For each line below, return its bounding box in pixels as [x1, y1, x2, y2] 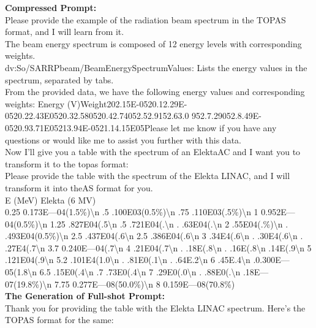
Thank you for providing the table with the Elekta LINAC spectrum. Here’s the [5, 301, 306, 314]
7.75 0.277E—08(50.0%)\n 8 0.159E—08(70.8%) [54, 277, 235, 290]
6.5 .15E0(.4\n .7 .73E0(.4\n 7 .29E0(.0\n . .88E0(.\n [39, 265, 241, 278]
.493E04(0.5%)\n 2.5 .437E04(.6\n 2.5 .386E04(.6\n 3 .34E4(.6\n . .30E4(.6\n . [5, 229, 303, 242]
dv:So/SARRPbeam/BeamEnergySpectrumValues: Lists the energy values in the [5, 61, 307, 74]
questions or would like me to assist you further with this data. [5, 133, 241, 146]
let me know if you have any [170, 121, 277, 134]
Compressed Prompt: [5, 1, 97, 13]
